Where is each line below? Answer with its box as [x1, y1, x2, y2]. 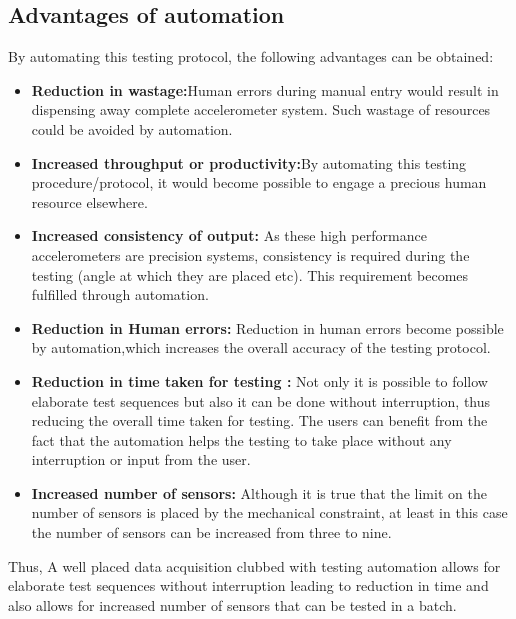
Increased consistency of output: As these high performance [31, 225, 427, 246]
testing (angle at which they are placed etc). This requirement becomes [31, 264, 469, 285]
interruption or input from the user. [31, 449, 251, 470]
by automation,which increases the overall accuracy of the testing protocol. [31, 337, 491, 358]
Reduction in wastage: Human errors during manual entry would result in [31, 79, 499, 100]
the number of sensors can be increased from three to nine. [31, 522, 392, 543]
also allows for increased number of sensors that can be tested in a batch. [8, 594, 457, 615]
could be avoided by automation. [31, 118, 233, 139]
